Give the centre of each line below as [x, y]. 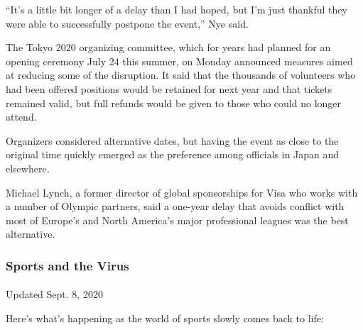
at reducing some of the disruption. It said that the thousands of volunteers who [181, 75]
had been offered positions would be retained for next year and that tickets [169, 88]
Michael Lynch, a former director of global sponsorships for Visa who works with [182, 192]
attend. [21, 117]
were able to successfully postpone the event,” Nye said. [127, 23]
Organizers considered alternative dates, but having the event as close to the [172, 140]
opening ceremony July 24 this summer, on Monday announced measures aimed [179, 61]
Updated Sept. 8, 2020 [54, 294]
